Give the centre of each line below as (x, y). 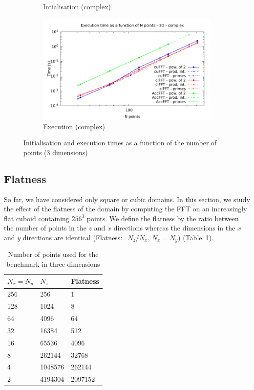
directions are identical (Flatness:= (75, 237)
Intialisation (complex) (77, 6)
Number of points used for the (53, 254)
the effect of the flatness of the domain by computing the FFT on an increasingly (126, 209)
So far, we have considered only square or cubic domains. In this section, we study (127, 199)
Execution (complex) (74, 126)
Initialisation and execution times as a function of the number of (120, 143)
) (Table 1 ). (196, 237)
